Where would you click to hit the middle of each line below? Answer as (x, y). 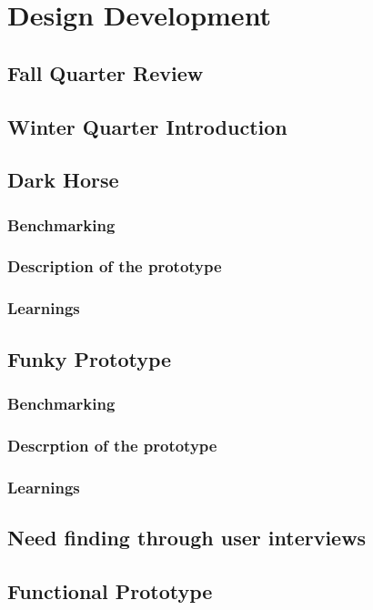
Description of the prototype (115, 266)
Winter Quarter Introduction (147, 126)
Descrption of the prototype (112, 445)
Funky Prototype (90, 358)
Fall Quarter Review (106, 72)
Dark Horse (63, 180)
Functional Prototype (110, 590)
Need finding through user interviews (187, 537)
